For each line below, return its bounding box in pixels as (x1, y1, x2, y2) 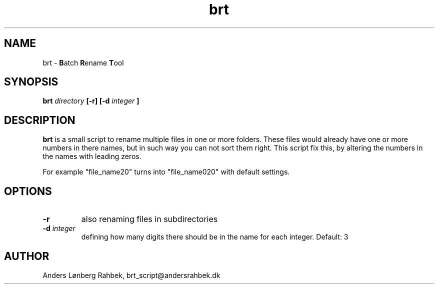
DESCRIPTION (4, 113, 75, 126)
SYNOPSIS (4, 75, 58, 88)
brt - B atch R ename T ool (42, 58, 124, 67)
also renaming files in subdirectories (81, 214, 218, 224)
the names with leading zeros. (42, 152, 141, 161)
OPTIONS (4, 184, 52, 197)
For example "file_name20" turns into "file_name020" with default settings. (42, 167, 290, 176)
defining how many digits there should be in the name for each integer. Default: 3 (81, 232, 348, 241)
